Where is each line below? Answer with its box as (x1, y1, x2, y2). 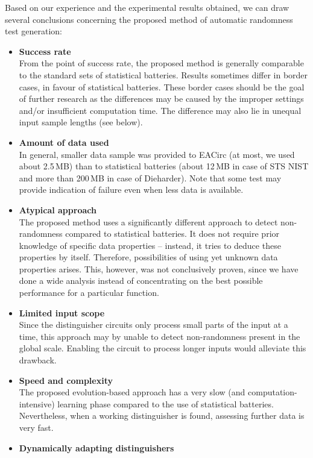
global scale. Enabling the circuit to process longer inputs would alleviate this (19, 342, 306, 354)
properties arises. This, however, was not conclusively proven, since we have (19, 262, 299, 275)
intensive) (19, 397, 55, 410)
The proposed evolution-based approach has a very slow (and (19, 386, 245, 398)
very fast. (19, 421, 54, 433)
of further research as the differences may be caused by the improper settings (19, 92, 304, 105)
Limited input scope (19, 306, 105, 319)
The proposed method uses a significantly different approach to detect (19, 215, 278, 228)
